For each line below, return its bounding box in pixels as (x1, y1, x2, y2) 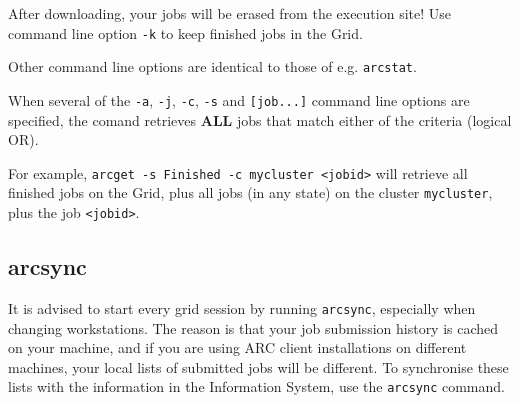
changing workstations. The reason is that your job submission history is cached (8, 317, 499, 338)
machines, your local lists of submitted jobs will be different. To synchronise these (8, 356, 509, 377)
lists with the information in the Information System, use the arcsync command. (8, 376, 505, 397)
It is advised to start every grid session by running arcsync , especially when (8, 297, 476, 318)
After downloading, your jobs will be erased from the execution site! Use (8, 3, 452, 23)
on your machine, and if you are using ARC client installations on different (8, 337, 467, 358)
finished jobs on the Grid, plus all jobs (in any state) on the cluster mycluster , (8, 182, 493, 203)
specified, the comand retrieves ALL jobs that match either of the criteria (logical (8, 109, 512, 130)
